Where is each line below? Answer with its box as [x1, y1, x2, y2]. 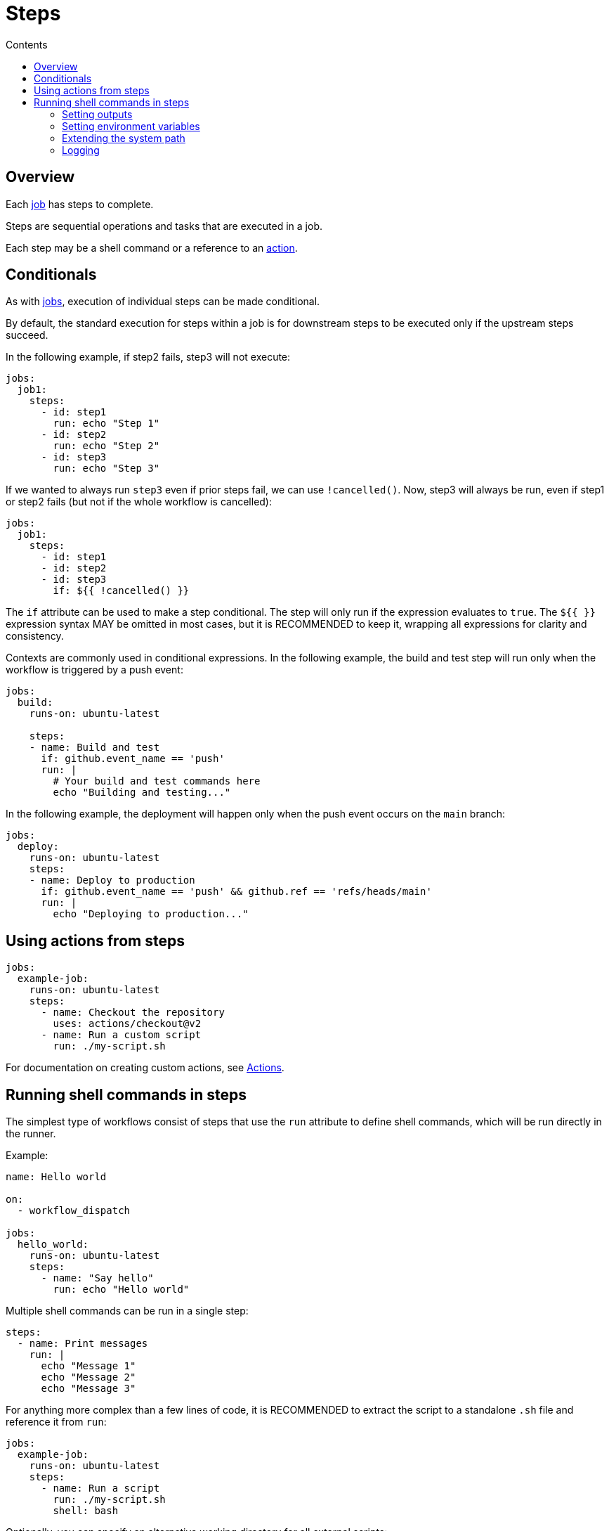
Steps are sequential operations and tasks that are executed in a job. [6, 219, 323, 232]
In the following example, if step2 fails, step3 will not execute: [6, 351, 291, 363]
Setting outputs [62, 108, 133, 120]
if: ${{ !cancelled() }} [53, 585, 190, 597]
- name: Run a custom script [41, 1029, 202, 1041]
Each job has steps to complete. [6, 198, 154, 210]
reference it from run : [6, 1416, 107, 1428]
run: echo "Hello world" [53, 1284, 190, 1296]
